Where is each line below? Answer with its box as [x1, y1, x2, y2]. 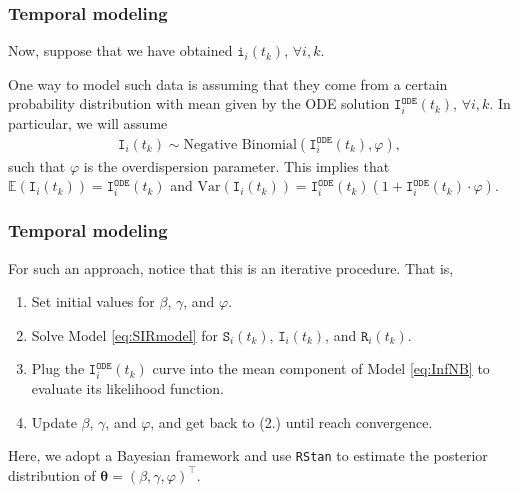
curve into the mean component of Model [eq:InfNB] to [152, 358, 490, 379]
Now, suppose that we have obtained [8, 40, 233, 61]
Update [31, 411, 77, 432]
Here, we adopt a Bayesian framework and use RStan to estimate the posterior [8, 445, 488, 466]
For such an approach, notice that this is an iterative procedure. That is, [8, 257, 454, 278]
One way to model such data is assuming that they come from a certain [8, 73, 448, 94]
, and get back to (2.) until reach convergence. [150, 411, 433, 432]
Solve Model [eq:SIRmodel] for [31, 324, 218, 345]
